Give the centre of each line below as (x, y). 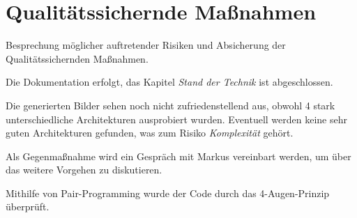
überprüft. (28, 207)
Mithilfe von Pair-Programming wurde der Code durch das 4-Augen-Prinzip (168, 193)
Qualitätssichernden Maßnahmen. (77, 58)
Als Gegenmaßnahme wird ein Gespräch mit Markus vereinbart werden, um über (178, 156)
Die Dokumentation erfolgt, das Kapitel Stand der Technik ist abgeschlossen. (169, 82)
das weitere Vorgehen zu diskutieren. (84, 170)
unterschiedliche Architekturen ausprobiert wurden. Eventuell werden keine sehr (176, 119)
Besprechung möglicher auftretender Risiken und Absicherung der (146, 45)
